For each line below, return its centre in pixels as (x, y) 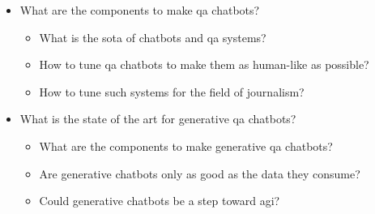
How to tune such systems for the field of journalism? (172, 91)
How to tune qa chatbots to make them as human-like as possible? (204, 64)
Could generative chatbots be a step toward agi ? (160, 201)
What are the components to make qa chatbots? (140, 10)
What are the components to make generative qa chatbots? (186, 146)
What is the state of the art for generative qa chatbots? (158, 119)
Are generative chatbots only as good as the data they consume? (200, 173)
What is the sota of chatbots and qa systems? (153, 37)
